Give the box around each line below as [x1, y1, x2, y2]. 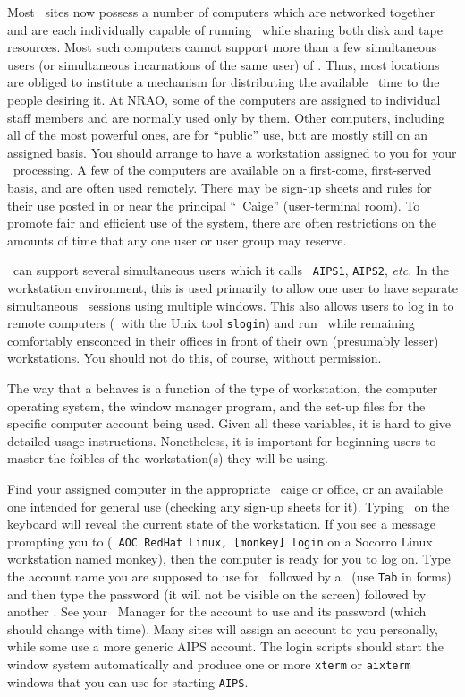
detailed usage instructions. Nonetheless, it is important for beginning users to [7, 431, 436, 450]
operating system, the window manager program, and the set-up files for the [7, 396, 426, 415]
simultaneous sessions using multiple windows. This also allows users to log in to [7, 296, 454, 314]
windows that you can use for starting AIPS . [7, 672, 249, 691]
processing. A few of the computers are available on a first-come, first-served [13, 160, 432, 179]
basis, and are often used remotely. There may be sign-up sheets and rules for [7, 177, 432, 196]
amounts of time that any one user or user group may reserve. [7, 230, 347, 249]
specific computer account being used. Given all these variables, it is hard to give [7, 414, 452, 433]
